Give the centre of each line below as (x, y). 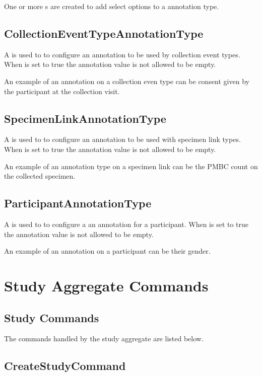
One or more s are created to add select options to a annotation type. (112, 6)
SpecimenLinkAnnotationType (85, 118)
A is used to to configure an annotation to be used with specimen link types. (122, 139)
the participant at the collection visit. (62, 91)
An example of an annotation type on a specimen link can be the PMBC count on (131, 166)
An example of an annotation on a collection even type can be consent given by (127, 81)
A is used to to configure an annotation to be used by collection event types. (122, 54)
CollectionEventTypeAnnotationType (104, 33)
